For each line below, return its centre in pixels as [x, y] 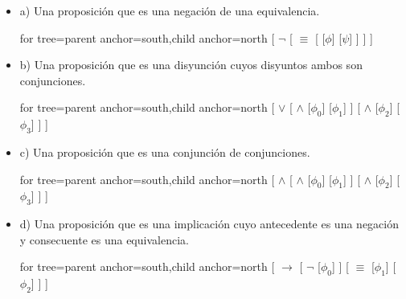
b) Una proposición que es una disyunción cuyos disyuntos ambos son [191, 65]
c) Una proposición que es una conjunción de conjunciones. [165, 152]
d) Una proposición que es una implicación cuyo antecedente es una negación [209, 224]
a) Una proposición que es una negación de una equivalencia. [170, 10]
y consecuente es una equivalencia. [104, 239]
